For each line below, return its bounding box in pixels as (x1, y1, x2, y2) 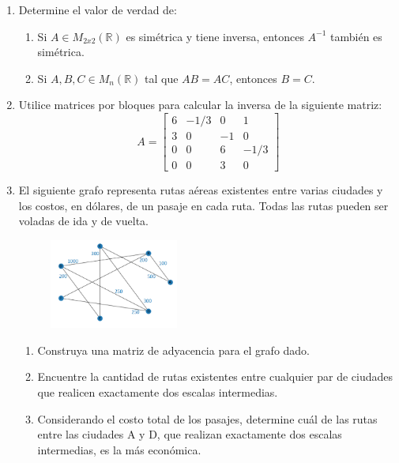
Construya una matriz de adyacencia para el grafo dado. (37, 341, 311, 358)
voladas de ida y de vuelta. (18, 213, 149, 229)
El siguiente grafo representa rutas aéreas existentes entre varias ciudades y (18, 182, 383, 198)
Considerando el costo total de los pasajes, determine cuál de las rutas (37, 410, 378, 427)
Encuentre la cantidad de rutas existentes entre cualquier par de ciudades (37, 368, 393, 385)
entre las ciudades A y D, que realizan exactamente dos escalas (37, 426, 342, 442)
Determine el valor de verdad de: (18, 2, 177, 17)
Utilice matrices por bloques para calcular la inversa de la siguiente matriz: (18, 96, 382, 113)
